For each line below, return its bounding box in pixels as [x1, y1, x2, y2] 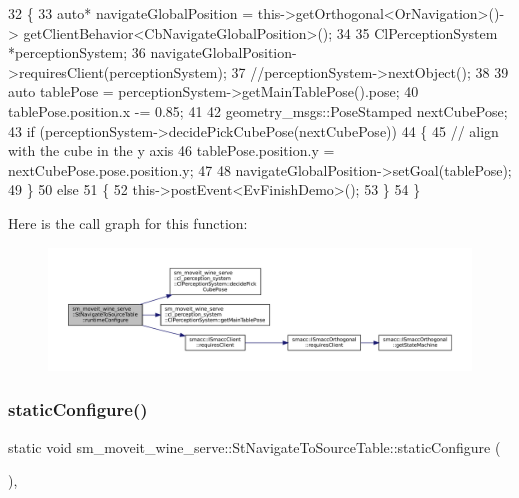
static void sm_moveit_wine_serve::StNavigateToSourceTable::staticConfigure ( [8, 436, 501, 457]
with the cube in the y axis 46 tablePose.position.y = [8, 140, 335, 161]
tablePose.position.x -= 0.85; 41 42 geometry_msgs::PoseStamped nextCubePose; [8, 100, 508, 121]
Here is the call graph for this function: [8, 212, 248, 233]
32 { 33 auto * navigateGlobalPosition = [8, 3, 254, 23]
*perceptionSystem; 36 [8, 42, 146, 63]
